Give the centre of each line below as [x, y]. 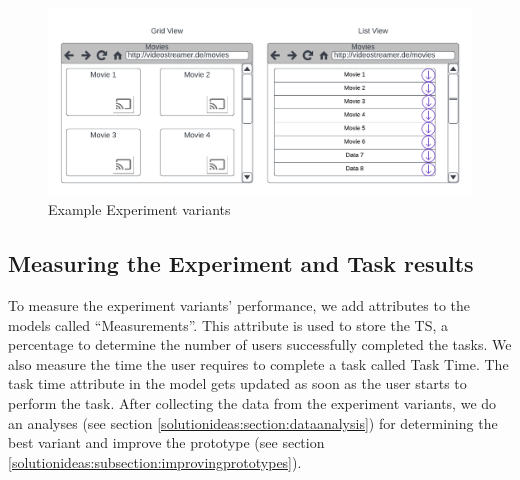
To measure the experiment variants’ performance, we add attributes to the [239, 304]
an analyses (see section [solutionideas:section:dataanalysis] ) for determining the [253, 422]
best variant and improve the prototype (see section [166, 442]
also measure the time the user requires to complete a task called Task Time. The [258, 363]
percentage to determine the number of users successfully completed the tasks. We [260, 344]
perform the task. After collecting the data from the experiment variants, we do [252, 402]
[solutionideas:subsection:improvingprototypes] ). [155, 461]
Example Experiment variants [139, 209]
